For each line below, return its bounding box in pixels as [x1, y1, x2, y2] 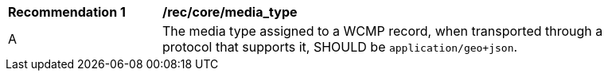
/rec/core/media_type [162, 4, 298, 20]
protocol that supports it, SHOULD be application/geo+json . [162, 39, 518, 55]
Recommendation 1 [8, 4, 126, 20]
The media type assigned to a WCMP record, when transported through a [162, 23, 603, 39]
